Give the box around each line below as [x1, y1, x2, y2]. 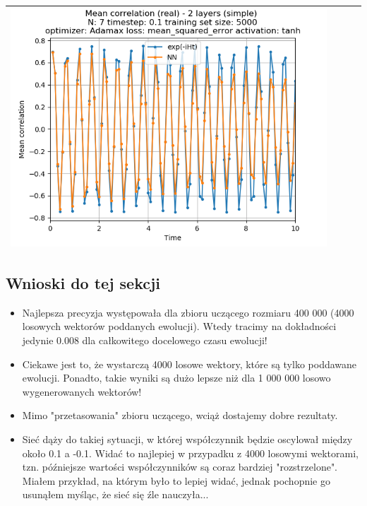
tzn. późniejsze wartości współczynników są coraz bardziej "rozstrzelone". [22, 459, 338, 474]
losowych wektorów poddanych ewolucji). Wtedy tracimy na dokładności [22, 319, 337, 334]
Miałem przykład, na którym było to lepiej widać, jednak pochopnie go [22, 473, 330, 488]
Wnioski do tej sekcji [6, 271, 161, 293]
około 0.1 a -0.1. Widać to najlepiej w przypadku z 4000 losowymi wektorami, [22, 445, 359, 460]
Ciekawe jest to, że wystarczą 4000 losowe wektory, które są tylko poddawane [22, 356, 357, 371]
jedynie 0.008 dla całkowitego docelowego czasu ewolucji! [22, 332, 267, 347]
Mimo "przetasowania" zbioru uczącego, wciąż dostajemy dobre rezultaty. [22, 408, 338, 423]
